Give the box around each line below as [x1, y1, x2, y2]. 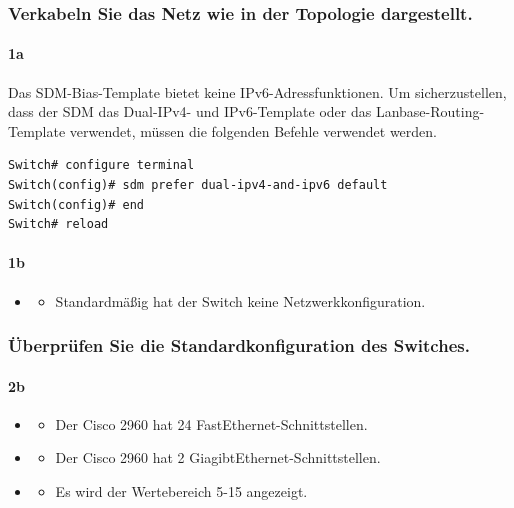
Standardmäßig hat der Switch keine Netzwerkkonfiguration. [55, 290, 426, 311]
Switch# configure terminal [8, 158, 195, 173]
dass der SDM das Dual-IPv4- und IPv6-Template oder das [8, 101, 372, 122]
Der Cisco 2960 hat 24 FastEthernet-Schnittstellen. [55, 413, 368, 434]
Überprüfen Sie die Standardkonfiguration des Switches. [8, 333, 470, 358]
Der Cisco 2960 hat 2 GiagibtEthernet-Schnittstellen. [55, 447, 381, 468]
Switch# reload [8, 217, 109, 232]
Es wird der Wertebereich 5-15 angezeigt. [55, 481, 308, 502]
